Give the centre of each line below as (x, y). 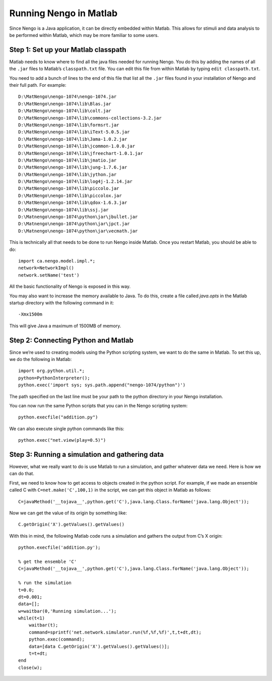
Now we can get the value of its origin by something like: (68, 513)
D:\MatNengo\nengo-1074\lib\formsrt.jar (69, 125)
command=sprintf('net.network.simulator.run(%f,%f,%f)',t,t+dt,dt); (115, 632)
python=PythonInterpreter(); (54, 378)
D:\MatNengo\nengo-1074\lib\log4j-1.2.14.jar (76, 181)
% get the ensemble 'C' (48, 561)
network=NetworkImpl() (46, 268)
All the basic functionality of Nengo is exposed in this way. (70, 286)
